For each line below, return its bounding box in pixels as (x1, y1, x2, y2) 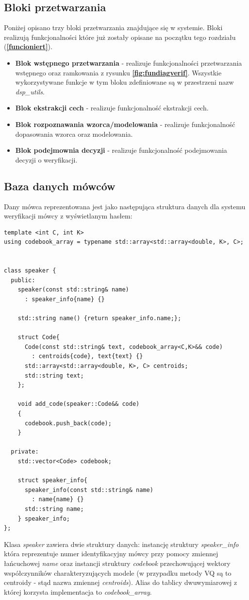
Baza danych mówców (4, 178, 116, 193)
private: (11, 448, 39, 455)
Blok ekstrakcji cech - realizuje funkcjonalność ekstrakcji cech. (15, 103, 209, 113)
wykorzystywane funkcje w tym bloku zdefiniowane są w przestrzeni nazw (15, 77, 234, 87)
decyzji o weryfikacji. (15, 154, 78, 164)
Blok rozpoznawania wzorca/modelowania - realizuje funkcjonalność (15, 119, 235, 129)
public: (11, 276, 35, 284)
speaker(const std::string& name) (17, 286, 129, 293)
